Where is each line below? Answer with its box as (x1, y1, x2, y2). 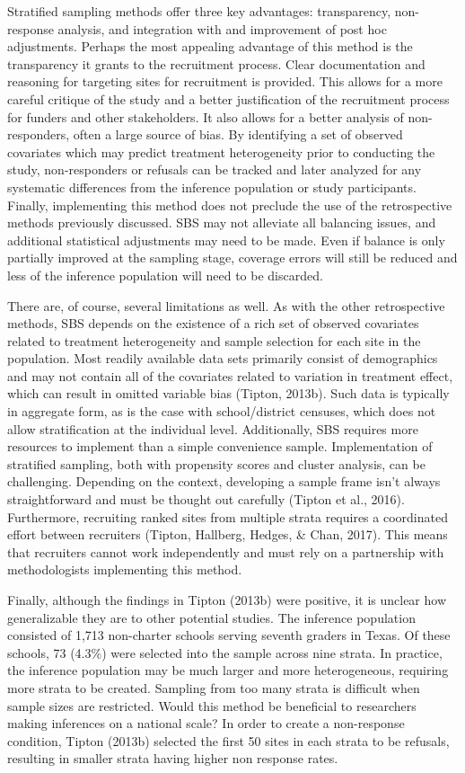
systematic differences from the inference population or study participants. (7, 177, 417, 196)
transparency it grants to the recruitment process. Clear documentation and (7, 54, 426, 73)
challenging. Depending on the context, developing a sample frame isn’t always (7, 472, 441, 491)
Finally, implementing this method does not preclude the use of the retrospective (7, 195, 452, 214)
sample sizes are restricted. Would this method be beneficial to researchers (7, 696, 417, 715)
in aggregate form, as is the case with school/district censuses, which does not (7, 402, 436, 421)
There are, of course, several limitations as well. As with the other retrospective (7, 296, 445, 315)
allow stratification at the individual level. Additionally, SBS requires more (7, 419, 418, 438)
